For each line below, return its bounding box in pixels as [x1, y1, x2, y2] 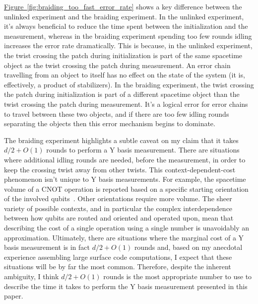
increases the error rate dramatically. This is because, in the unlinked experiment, [4, 40, 253, 51]
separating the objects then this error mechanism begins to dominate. [4, 118, 215, 129]
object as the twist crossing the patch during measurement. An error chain [4, 60, 231, 70]
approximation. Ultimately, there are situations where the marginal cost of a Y [4, 232, 244, 242]
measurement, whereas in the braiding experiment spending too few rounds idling [4, 30, 252, 41]
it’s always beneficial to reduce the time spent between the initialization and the [4, 21, 248, 31]
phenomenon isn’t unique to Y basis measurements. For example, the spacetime [4, 174, 246, 184]
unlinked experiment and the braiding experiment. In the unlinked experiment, [4, 11, 244, 21]
